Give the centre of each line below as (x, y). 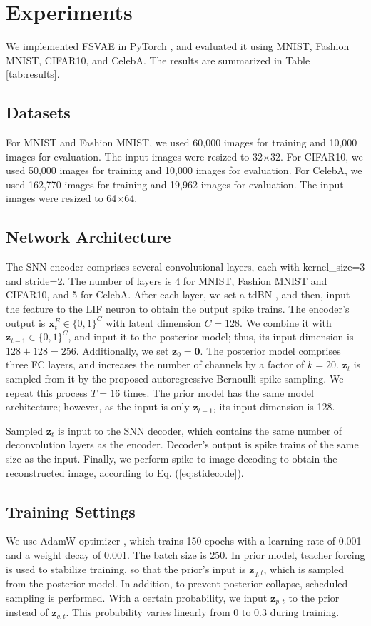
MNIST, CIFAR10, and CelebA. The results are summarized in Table (158, 60)
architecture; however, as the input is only (98, 407)
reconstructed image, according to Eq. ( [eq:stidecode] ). (125, 472)
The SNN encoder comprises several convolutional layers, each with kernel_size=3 (185, 267)
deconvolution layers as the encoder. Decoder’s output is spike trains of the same (182, 444)
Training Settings (71, 511)
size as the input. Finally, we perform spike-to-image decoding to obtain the (172, 458)
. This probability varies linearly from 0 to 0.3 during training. (203, 612)
